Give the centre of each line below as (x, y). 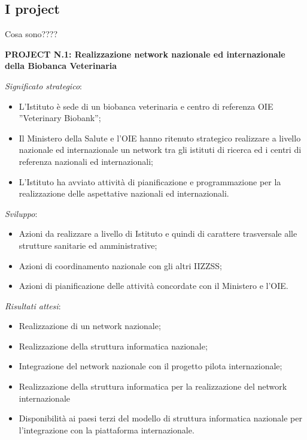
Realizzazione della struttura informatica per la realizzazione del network (153, 386)
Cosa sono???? (31, 34)
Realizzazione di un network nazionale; (90, 326)
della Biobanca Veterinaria (61, 66)
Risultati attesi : (33, 305)
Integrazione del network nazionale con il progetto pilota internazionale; (151, 366)
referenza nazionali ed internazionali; (86, 161)
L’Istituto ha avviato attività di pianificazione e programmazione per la (150, 181)
